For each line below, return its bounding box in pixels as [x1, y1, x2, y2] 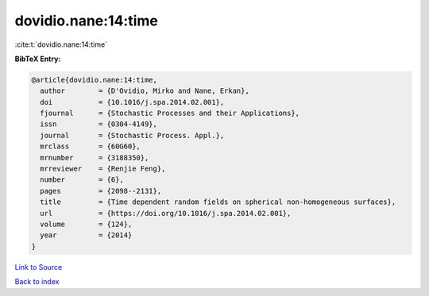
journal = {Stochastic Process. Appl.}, [40, 131, 225, 140]
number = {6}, [40, 175, 125, 184]
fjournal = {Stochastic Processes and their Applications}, [40, 109, 300, 118]
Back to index [14, 277, 60, 286]
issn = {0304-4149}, [40, 120, 158, 129]
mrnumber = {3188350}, [40, 153, 149, 162]
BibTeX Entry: [14, 54, 61, 63]
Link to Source [14, 262, 63, 271]
